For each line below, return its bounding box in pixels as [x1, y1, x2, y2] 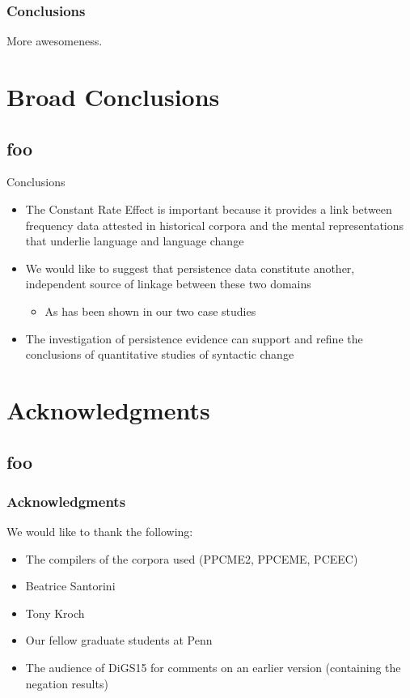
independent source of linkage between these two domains [25, 275, 311, 292]
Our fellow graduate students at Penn [25, 632, 213, 649]
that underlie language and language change [25, 232, 244, 249]
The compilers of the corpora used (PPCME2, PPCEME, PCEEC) [25, 550, 358, 567]
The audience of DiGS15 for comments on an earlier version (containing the [25, 659, 401, 676]
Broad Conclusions [6, 80, 220, 113]
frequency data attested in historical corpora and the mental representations [25, 216, 404, 233]
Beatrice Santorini [25, 577, 116, 594]
